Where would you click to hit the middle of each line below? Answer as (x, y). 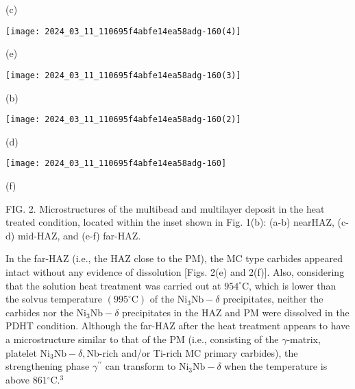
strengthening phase (48, 366)
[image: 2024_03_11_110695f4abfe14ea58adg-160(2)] (123, 120)
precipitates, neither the (273, 299)
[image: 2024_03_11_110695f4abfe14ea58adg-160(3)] (123, 75)
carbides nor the (39, 312)
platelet (21, 352)
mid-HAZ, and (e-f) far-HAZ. (79, 235)
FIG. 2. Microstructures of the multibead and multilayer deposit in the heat (165, 208)
